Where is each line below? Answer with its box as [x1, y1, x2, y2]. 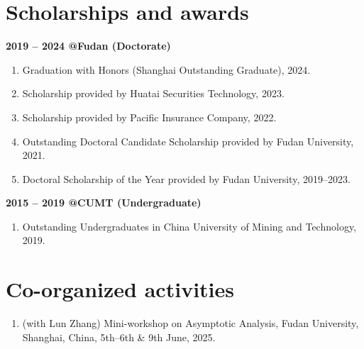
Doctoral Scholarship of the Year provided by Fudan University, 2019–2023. [22, 171, 351, 186]
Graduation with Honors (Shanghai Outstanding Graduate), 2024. [22, 62, 311, 77]
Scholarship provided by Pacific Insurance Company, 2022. [22, 109, 277, 124]
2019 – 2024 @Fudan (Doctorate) [6, 38, 171, 53]
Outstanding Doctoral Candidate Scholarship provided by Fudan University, [22, 133, 354, 148]
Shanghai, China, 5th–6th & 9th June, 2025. [22, 329, 216, 344]
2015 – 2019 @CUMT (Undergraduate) [6, 195, 202, 210]
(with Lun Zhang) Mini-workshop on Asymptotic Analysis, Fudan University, [22, 316, 359, 331]
